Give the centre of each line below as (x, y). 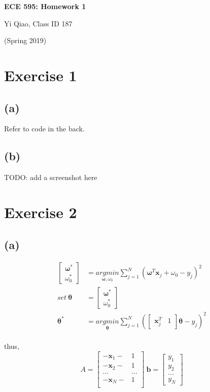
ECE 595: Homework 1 (45, 6)
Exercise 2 (41, 212)
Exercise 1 (41, 75)
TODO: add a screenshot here (51, 177)
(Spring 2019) (25, 40)
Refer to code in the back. (44, 129)
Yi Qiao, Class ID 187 (38, 23)
